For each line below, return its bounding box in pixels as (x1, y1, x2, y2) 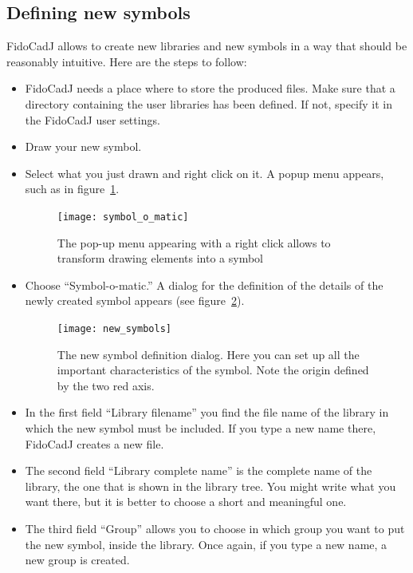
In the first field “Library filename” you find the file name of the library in (25, 404, 389, 421)
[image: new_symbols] (57, 322, 171, 334)
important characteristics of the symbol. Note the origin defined (57, 362, 369, 378)
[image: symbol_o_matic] (57, 211, 189, 223)
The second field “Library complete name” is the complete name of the (25, 462, 372, 479)
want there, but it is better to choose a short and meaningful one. (25, 493, 347, 510)
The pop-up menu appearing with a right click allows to (57, 234, 331, 251)
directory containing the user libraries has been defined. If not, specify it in (25, 95, 393, 112)
